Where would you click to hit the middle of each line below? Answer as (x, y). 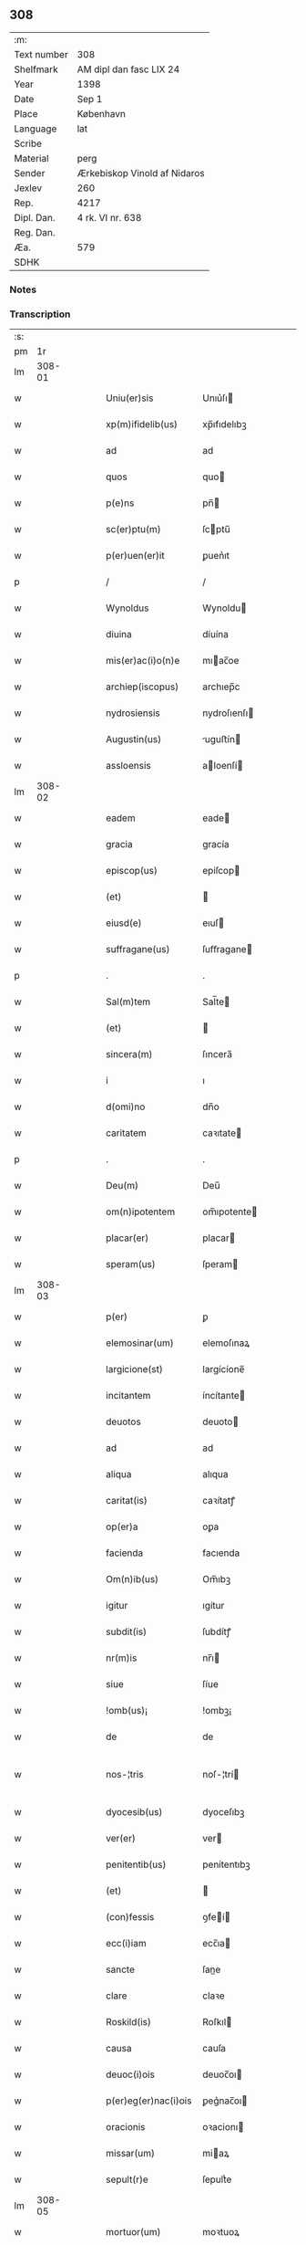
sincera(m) (129, 1054)
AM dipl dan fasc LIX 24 (128, 69)
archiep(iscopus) (143, 687)
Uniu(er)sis (130, 398)
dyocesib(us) (134, 1812)
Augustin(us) (134, 740)
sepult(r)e (127, 2179)
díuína (216, 635)
